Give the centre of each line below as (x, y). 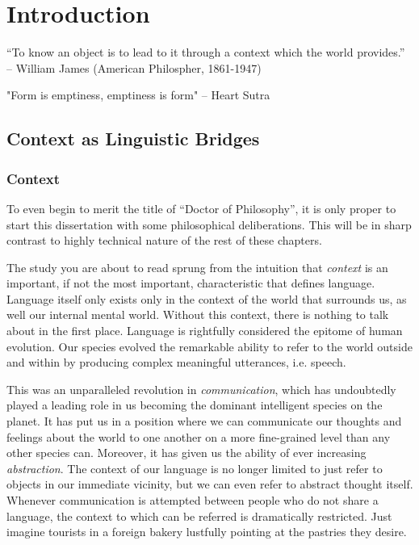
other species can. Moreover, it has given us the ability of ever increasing (186, 453)
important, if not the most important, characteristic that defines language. (191, 283)
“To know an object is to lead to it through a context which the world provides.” (206, 52)
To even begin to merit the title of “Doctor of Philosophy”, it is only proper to (201, 208)
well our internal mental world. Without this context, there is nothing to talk (198, 314)
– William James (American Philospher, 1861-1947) (134, 67)
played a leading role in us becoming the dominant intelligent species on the (195, 405)
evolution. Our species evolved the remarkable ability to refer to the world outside (209, 346)
